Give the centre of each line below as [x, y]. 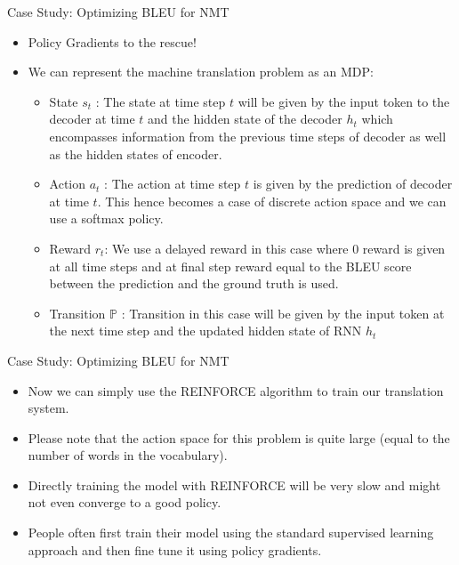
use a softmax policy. [106, 218]
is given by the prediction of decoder [353, 184]
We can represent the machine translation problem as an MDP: [201, 72]
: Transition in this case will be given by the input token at [283, 313]
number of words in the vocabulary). [128, 455]
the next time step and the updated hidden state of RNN [205, 331]
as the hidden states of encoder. [136, 153]
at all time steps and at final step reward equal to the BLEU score [230, 266]
